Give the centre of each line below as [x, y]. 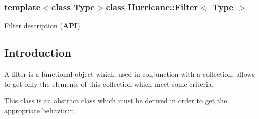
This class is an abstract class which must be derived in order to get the [116, 101]
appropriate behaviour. [39, 110]
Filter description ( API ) [42, 25]
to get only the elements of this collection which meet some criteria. [109, 83]
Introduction [38, 53]
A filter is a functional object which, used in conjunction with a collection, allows [129, 74]
